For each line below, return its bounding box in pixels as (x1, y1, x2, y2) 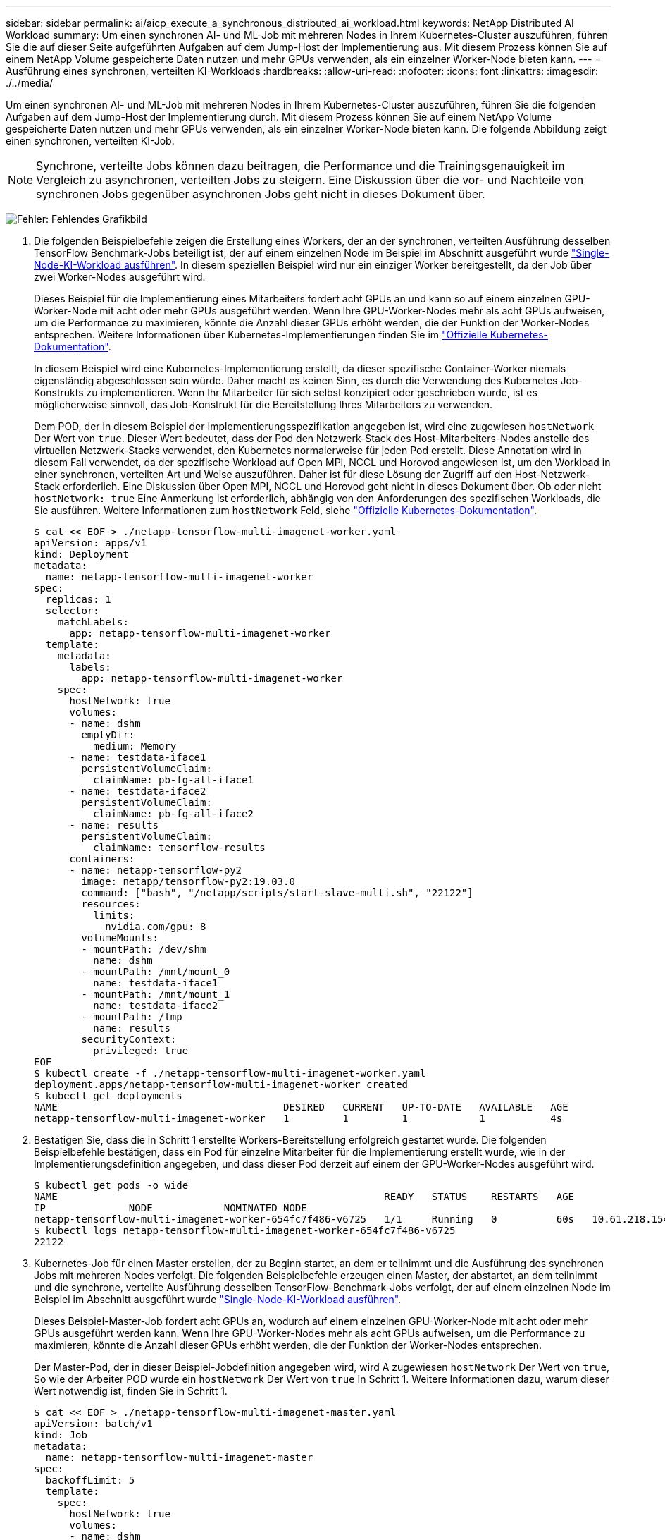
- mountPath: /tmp (81, 1011, 182, 1022)
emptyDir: (81, 729, 135, 740)
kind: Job (34, 1429, 87, 1441)
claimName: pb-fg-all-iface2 (93, 808, 254, 819)
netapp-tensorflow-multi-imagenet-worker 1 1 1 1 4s (34, 1113, 563, 1124)
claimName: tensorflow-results (93, 842, 266, 853)
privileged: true (93, 1045, 189, 1056)
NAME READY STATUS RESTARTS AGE (34, 1191, 575, 1202)
